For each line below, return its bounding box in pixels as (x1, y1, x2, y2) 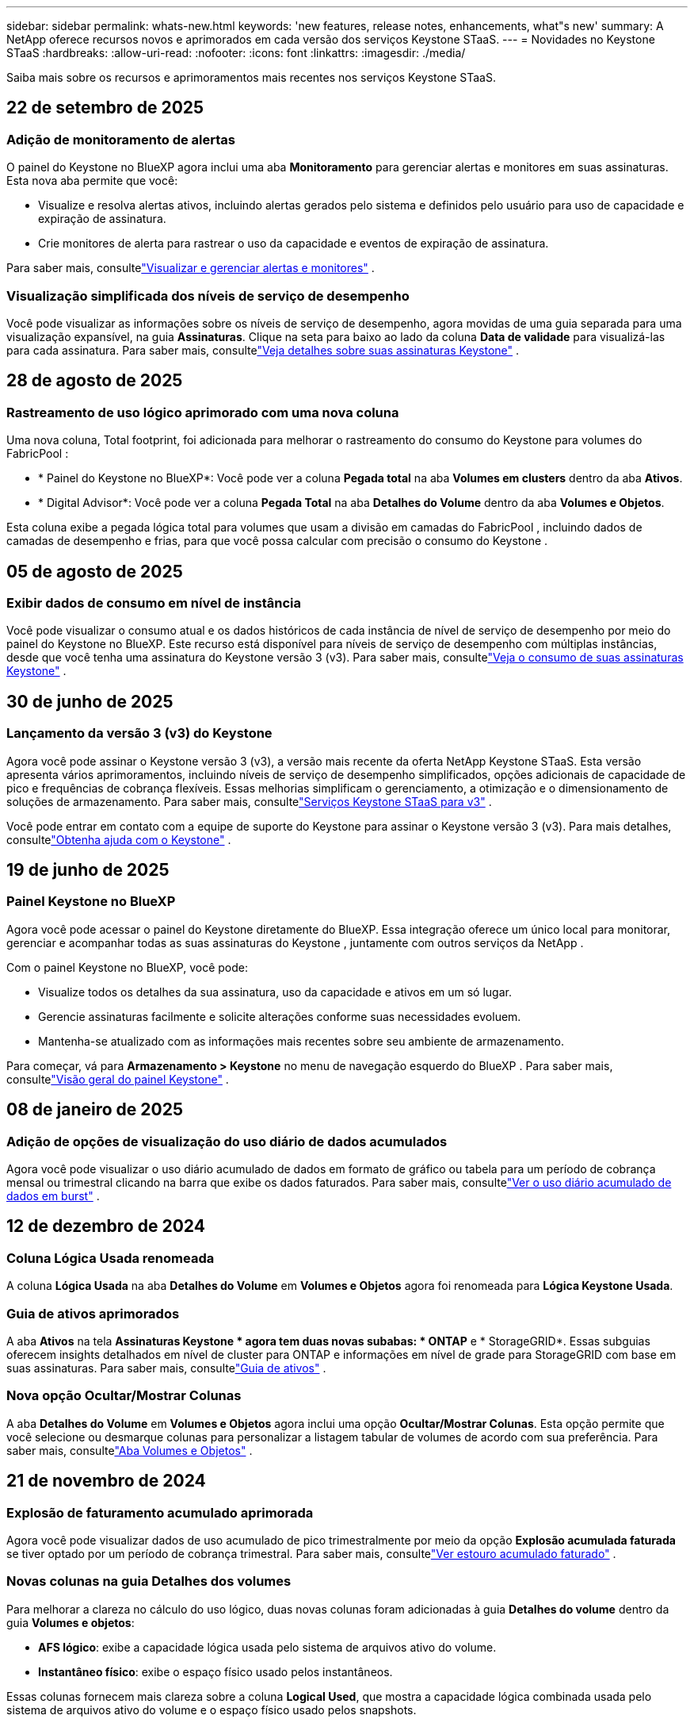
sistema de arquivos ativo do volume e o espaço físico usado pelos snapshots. (6, 1702, 417, 1717)
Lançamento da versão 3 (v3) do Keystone (6, 725, 273, 742)
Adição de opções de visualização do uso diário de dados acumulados (6, 1133, 448, 1149)
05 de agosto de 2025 (6, 561, 183, 581)
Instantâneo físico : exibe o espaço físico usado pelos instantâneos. (38, 1664, 393, 1679)
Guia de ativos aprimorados (6, 1305, 180, 1322)
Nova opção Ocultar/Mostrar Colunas (6, 1387, 242, 1404)
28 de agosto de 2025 (6, 370, 183, 391)
